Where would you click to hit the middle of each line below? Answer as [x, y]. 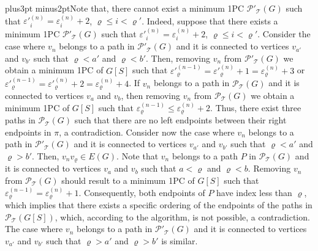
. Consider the [284, 33]
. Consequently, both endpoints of [142, 192]
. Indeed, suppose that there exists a [210, 20]
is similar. [180, 240]
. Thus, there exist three [256, 107]
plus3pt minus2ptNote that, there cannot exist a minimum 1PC [125, 8]
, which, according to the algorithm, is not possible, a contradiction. [182, 216]
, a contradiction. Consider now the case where [147, 132]
